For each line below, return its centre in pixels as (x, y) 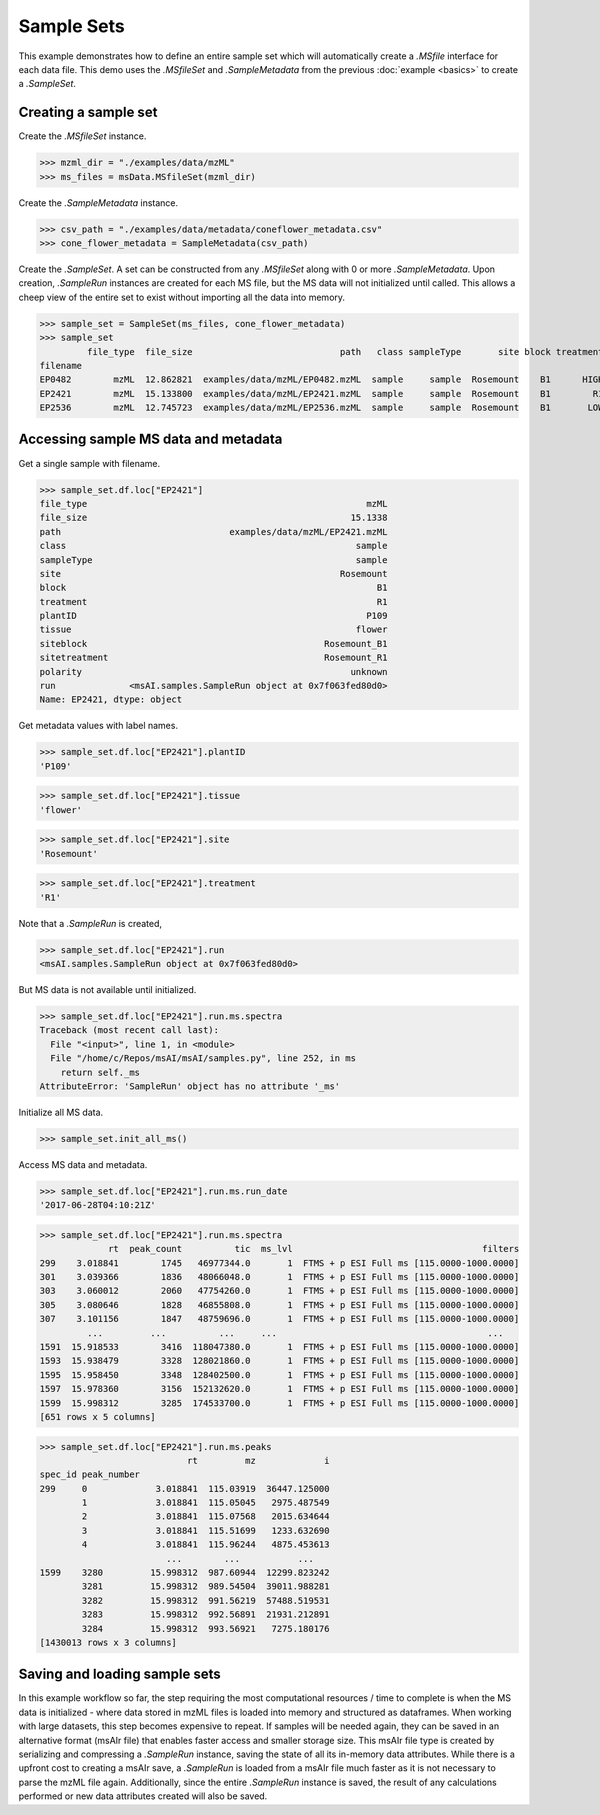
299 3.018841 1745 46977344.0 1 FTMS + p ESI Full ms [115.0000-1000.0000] (279, 1263)
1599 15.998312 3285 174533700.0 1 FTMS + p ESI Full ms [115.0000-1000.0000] (279, 1403)
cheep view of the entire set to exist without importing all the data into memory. (181, 297)
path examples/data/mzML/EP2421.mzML (213, 531)
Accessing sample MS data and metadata (150, 439)
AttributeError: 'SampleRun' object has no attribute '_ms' (190, 1086)
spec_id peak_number (89, 1474)
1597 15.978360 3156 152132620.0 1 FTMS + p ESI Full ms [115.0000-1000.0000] (279, 1389)
